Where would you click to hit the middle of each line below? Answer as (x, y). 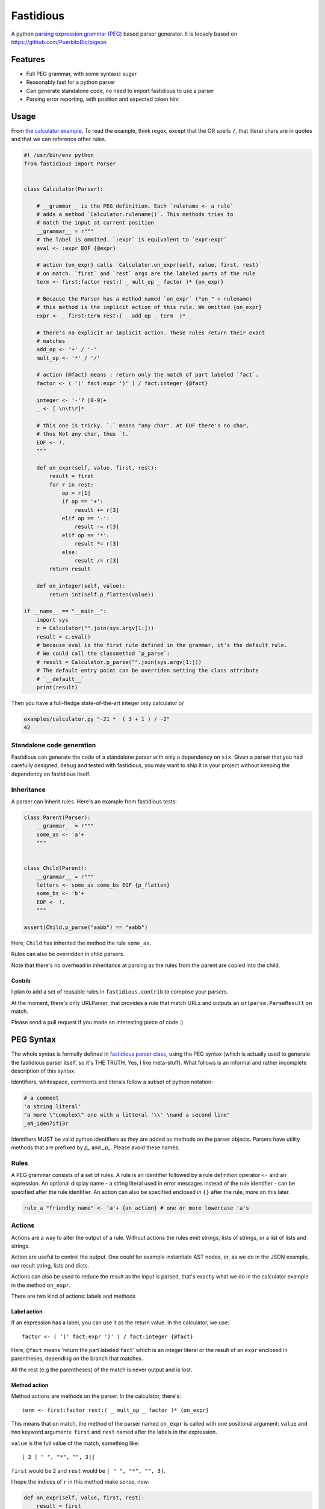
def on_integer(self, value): (81, 586)
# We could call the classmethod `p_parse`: (103, 654)
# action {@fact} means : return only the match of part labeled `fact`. (147, 375)
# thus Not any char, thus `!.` (84, 434)
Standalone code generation (54, 745)
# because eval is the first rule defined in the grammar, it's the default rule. (162, 645)
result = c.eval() (63, 636)
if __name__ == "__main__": (65, 611)
